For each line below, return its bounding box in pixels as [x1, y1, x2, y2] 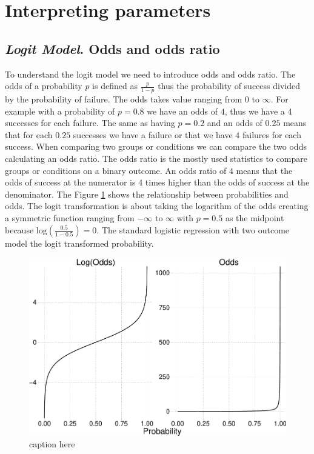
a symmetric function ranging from [5, 211, 135, 224]
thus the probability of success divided [158, 79, 300, 92]
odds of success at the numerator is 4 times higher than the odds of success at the [5, 176, 310, 189]
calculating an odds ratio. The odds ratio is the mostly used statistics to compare [5, 152, 307, 164]
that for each [5, 128, 53, 141]
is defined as [92, 79, 138, 92]
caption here [29, 438, 75, 450]
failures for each [242, 128, 301, 141]
